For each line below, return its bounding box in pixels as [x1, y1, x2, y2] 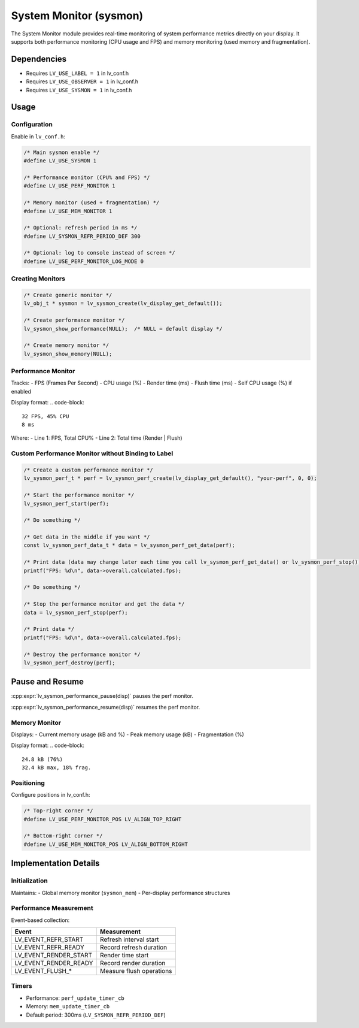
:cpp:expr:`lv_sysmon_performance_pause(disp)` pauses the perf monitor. [11, 693, 194, 700]
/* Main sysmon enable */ [23, 149, 100, 156]
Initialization [11, 876, 48, 885]
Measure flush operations [99, 967, 172, 975]
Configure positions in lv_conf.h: [11, 791, 90, 799]
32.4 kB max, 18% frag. [22, 764, 92, 771]
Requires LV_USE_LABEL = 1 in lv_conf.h [26, 69, 129, 77]
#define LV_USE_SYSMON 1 [23, 158, 97, 164]
